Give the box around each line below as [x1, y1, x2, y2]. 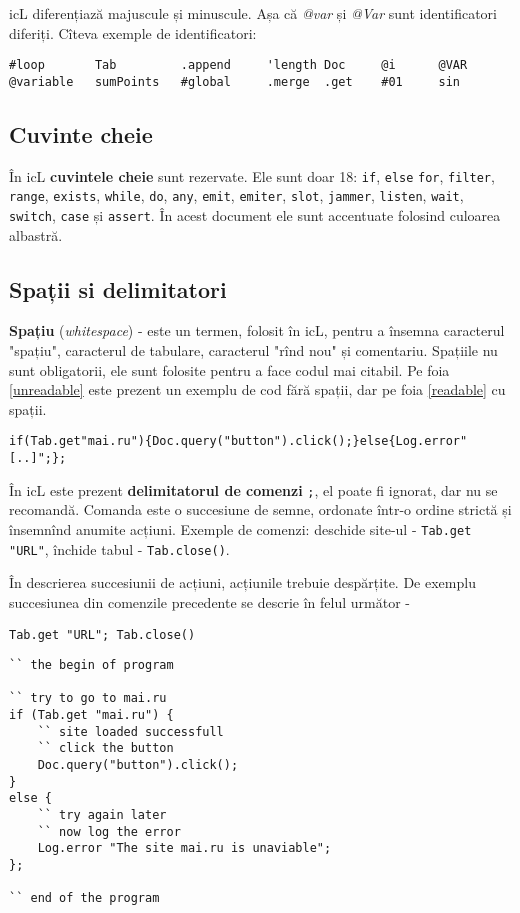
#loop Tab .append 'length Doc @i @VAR [9, 58, 468, 73]
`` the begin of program [9, 658, 174, 673]
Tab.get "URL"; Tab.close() [9, 627, 196, 642]
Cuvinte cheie [9, 118, 153, 149]
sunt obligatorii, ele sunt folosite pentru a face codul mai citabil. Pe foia [9, 359, 450, 380]
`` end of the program [9, 891, 160, 906]
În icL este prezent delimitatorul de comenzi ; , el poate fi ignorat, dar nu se [9, 479, 498, 500]
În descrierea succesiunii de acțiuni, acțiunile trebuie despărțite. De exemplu [9, 572, 476, 593]
